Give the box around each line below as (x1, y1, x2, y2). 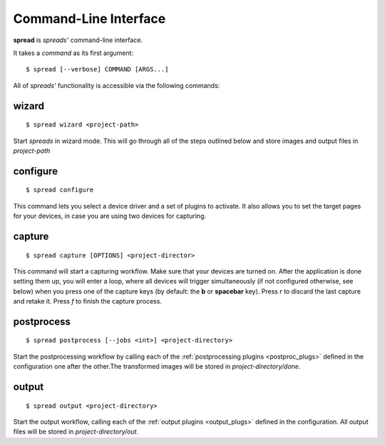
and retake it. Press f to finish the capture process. (13, 297, 162, 306)
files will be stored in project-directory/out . (13, 427, 139, 436)
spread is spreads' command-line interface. (13, 36, 143, 44)
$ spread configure (26, 186, 94, 194)
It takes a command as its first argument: (13, 49, 134, 57)
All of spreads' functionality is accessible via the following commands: (13, 81, 220, 89)
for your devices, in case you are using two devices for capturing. (13, 211, 207, 221)
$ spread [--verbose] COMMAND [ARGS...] (26, 65, 169, 74)
